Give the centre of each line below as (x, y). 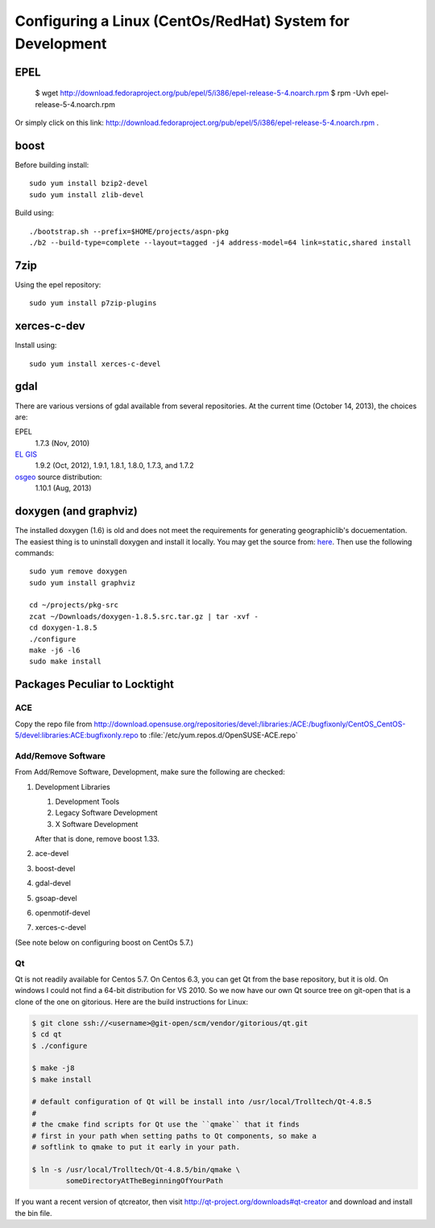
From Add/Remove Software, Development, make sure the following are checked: (150, 772)
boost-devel (55, 868)
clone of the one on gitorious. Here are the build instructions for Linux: (132, 1002)
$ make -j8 (53, 1068)
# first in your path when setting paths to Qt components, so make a (174, 1136)
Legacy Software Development (106, 812)
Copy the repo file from (54, 724)
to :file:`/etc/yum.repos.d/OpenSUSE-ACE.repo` (219, 735)
